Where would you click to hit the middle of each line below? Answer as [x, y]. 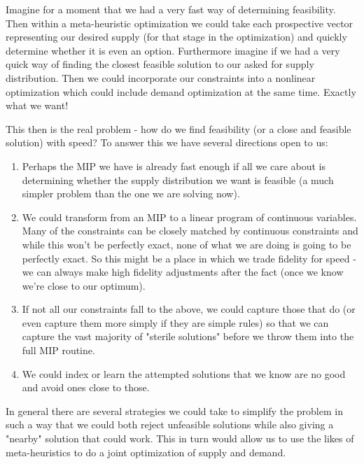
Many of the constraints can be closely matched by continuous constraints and [190, 231]
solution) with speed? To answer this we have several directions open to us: [167, 142]
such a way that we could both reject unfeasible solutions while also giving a [170, 424]
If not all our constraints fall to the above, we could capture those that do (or [189, 309]
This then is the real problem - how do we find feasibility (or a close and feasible [178, 128]
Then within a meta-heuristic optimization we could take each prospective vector [180, 23]
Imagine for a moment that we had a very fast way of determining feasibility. [171, 9]
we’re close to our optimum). [84, 285]
